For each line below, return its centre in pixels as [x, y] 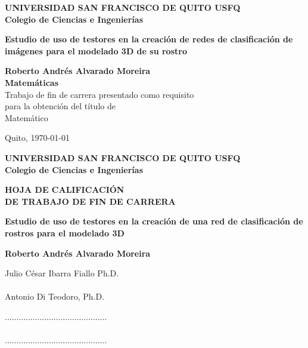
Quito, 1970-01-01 [37, 138]
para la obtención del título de [60, 106]
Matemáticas [32, 82]
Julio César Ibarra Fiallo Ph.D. [62, 273]
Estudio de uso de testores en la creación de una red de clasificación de [154, 221]
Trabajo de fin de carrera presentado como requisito [99, 94]
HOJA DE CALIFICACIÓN [65, 190]
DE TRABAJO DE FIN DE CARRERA [90, 201]
